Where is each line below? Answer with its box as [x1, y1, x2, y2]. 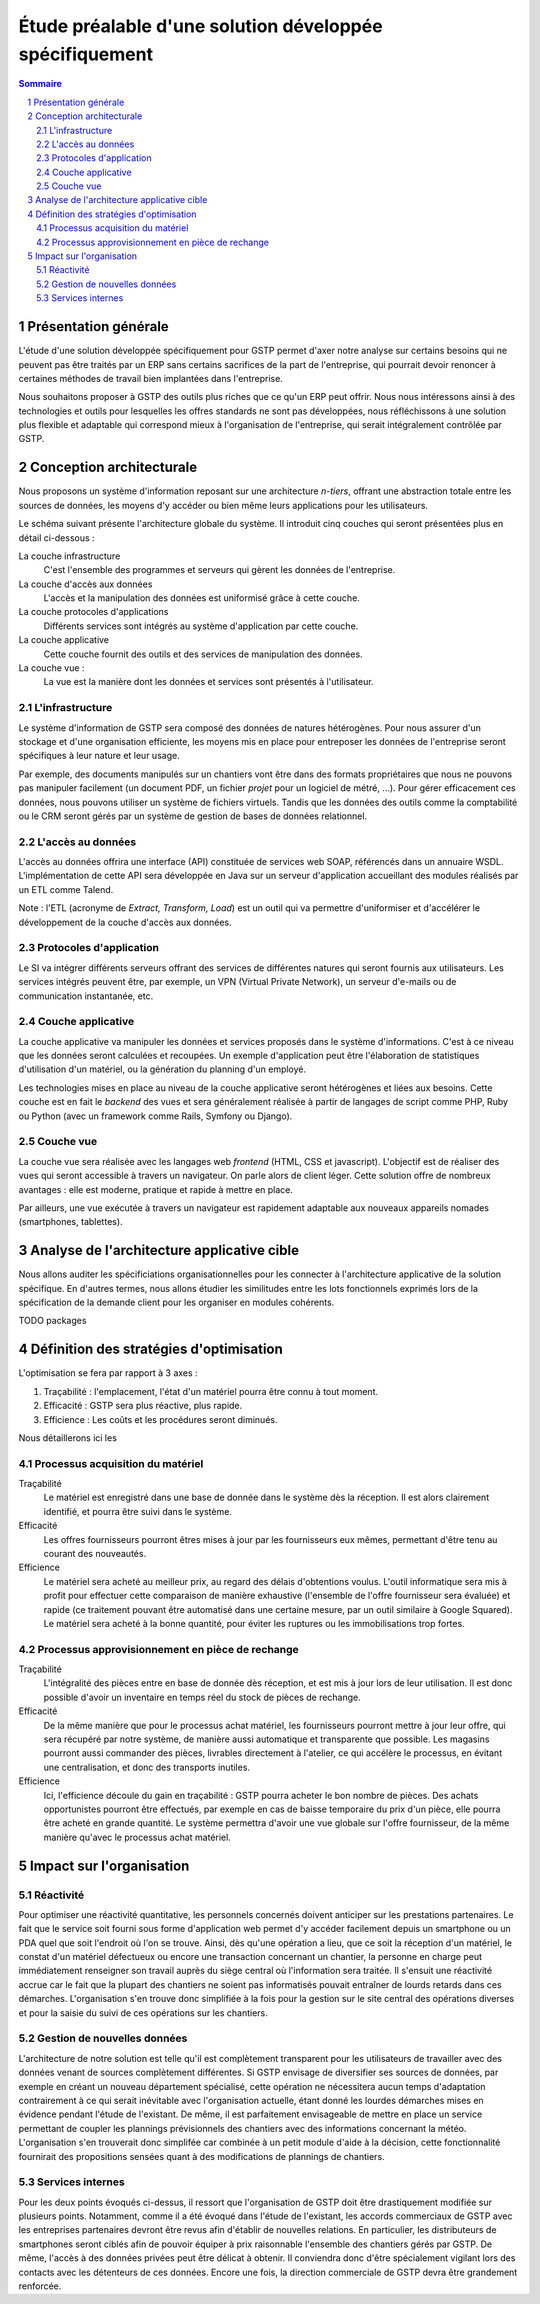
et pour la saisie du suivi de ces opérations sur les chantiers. [18, 2006, 269, 2019]
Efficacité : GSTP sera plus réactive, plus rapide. [43, 1400, 243, 1412]
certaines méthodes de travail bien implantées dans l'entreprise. [18, 372, 284, 384]
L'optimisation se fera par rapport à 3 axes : [18, 1367, 199, 1379]
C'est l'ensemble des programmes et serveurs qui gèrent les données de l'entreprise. [43, 564, 396, 576]
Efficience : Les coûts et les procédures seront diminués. [43, 1413, 278, 1425]
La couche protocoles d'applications [18, 606, 169, 618]
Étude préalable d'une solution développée [18, 15, 384, 37]
